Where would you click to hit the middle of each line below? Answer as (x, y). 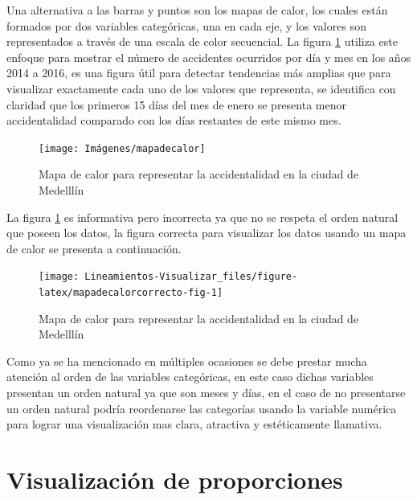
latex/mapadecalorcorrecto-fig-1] (131, 293)
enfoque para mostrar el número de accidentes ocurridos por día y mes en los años (209, 57)
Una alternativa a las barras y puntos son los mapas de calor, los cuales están (197, 10)
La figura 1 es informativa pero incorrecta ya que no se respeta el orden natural (202, 217)
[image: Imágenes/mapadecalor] (122, 148)
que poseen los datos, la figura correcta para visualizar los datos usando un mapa (206, 233)
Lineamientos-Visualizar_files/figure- (191, 277)
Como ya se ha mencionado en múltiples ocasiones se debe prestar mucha (187, 361)
